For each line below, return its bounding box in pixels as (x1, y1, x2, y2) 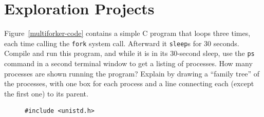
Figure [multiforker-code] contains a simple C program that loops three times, (4, 28, 251, 38)
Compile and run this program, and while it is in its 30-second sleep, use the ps (4, 48, 255, 59)
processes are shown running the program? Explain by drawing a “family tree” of (4, 68, 260, 79)
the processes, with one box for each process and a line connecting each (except (4, 78, 254, 89)
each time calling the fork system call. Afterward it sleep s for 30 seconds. (4, 37, 239, 48)
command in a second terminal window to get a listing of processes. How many (4, 58, 253, 69)
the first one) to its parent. (4, 88, 88, 99)
